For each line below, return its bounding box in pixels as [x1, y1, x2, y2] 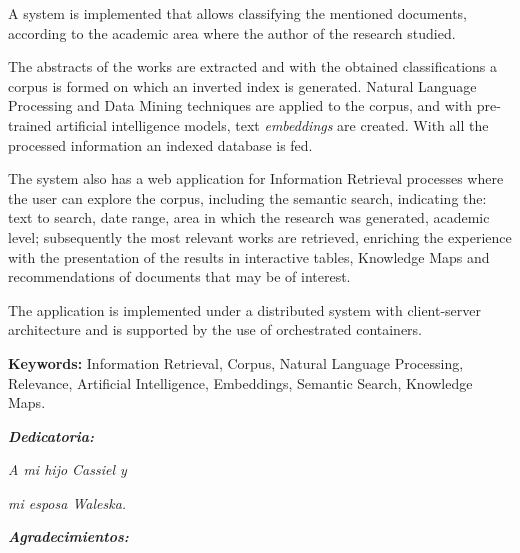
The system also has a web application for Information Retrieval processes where [8, 168, 504, 189]
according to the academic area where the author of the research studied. [8, 22, 456, 43]
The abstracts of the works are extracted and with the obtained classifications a [8, 56, 498, 77]
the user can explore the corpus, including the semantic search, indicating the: [8, 187, 487, 208]
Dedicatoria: [8, 425, 94, 446]
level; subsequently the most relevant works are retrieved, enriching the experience [8, 226, 512, 247]
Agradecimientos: [8, 526, 129, 547]
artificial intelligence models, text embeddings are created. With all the [56, 114, 489, 135]
